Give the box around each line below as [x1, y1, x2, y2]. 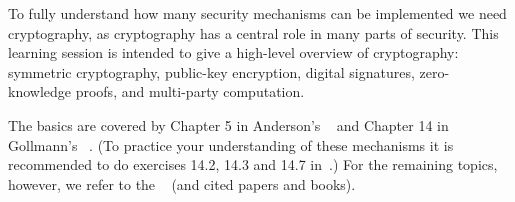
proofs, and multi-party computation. [75, 81, 305, 102]
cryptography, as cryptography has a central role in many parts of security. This [8, 22, 499, 43]
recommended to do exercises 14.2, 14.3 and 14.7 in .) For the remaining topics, [8, 154, 498, 175]
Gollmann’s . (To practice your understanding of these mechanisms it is [8, 134, 454, 155]
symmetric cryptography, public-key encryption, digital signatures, [8, 61, 415, 82]
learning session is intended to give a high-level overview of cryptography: [8, 42, 459, 63]
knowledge [8, 81, 71, 102]
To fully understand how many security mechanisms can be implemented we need [8, 3, 507, 23]
